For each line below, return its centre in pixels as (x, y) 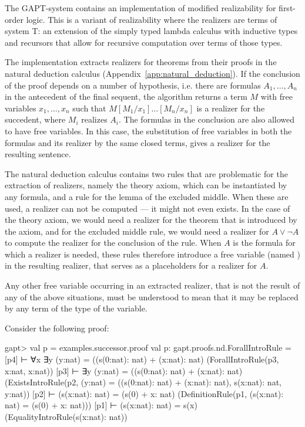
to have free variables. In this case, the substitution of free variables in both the (148, 131)
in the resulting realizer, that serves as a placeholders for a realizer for (131, 265)
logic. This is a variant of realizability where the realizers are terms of (152, 19)
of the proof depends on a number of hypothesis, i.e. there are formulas (133, 85)
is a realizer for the (231, 108)
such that (89, 108)
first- (287, 8)
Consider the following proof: (57, 328)
